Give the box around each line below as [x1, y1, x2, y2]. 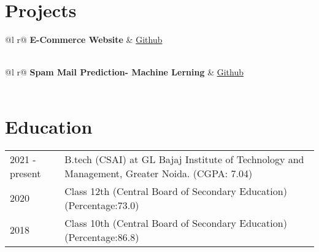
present [10, 166, 41, 180]
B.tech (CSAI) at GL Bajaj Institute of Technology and [64, 151, 304, 166]
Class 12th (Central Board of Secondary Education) [64, 183, 287, 198]
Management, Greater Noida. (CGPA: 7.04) [64, 166, 253, 180]
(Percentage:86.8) [64, 229, 139, 244]
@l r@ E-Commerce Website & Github [5, 33, 163, 46]
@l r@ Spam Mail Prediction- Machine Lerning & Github [5, 66, 244, 78]
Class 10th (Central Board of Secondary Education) [64, 215, 287, 230]
